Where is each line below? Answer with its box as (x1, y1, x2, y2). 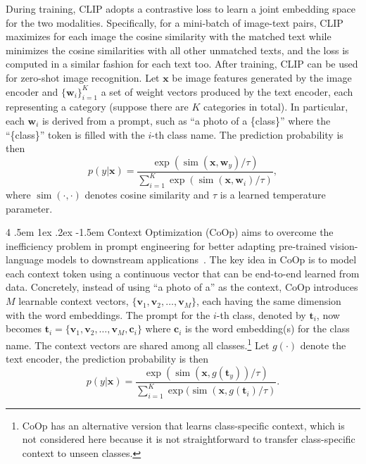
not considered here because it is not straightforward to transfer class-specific (22, 432, 355, 446)
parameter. (6, 201, 53, 215)
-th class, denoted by (216, 307, 306, 322)
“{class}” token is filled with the (6, 127, 145, 142)
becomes (6, 321, 42, 336)
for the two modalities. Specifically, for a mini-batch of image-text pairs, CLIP (6, 15, 343, 30)
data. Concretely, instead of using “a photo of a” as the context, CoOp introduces (6, 280, 358, 294)
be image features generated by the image (172, 70, 352, 84)
